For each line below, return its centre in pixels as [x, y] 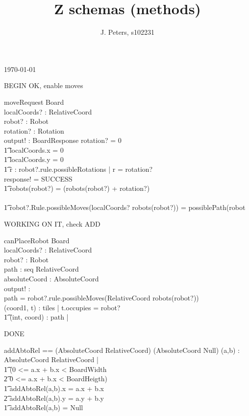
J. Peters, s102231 [127, 32]
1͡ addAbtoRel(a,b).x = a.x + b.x [54, 388]
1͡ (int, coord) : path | [36, 317]
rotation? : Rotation [34, 130]
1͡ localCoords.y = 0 [34, 159]
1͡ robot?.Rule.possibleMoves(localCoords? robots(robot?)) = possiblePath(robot [125, 207]
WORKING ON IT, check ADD [52, 224]
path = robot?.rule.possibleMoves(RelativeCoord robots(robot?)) [101, 298]
